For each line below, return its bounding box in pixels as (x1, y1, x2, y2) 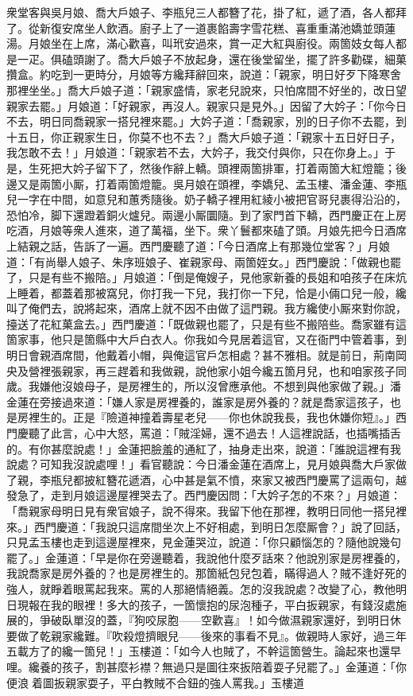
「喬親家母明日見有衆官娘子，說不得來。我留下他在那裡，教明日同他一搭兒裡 (6, 503, 407, 519)
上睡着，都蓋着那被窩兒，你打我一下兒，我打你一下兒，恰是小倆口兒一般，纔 (6, 284, 407, 301)
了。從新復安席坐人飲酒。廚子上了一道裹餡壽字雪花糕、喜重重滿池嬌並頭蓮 (6, 19, 396, 36)
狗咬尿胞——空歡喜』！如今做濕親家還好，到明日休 (133, 612, 401, 628)
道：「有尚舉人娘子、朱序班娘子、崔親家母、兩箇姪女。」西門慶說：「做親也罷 (6, 253, 401, 270)
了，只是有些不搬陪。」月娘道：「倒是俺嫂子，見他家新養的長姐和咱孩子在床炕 (6, 269, 407, 286)
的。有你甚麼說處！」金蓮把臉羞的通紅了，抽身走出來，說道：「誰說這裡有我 (6, 440, 401, 457)
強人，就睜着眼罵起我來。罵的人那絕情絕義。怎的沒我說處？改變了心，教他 (6, 580, 396, 597)
